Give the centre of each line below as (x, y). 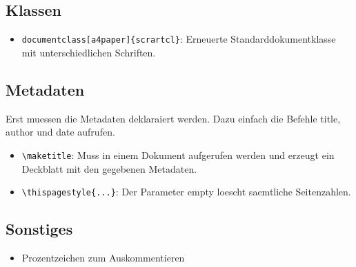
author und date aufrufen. (60, 132)
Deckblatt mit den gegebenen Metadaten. (109, 168)
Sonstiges (39, 229)
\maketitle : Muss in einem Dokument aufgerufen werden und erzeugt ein (178, 154)
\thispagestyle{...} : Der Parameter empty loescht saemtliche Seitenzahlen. (186, 192)
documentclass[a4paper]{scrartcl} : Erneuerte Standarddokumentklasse (179, 39)
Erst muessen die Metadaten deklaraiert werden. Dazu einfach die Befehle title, (173, 118)
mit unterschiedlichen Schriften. (89, 52)
